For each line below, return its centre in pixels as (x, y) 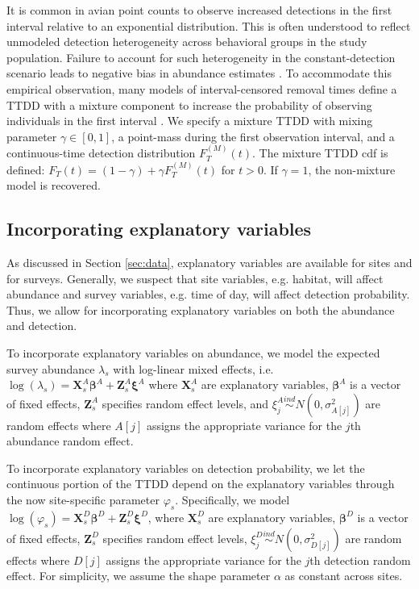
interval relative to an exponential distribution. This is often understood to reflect (209, 25)
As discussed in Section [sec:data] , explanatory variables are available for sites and (209, 262)
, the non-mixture (352, 169)
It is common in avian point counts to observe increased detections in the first (199, 10)
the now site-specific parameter (83, 500)
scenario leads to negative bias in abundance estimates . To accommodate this (199, 73)
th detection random (360, 560)
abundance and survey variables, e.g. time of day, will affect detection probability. (208, 294)
